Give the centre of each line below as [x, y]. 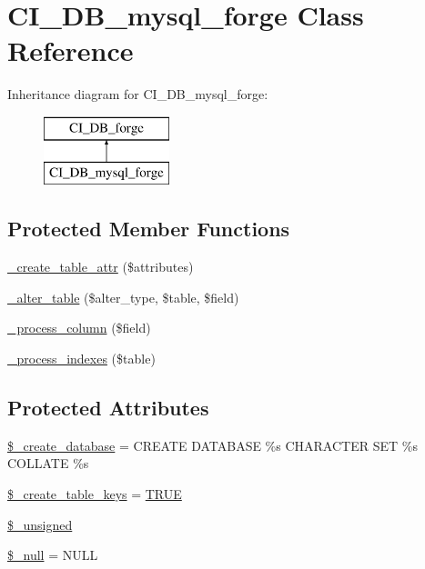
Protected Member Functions [149, 229]
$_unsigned [40, 524]
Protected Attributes [108, 408]
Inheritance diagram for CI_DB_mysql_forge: [138, 94]
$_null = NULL [53, 555]
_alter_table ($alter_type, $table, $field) [123, 297]
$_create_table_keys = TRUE [95, 494]
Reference [71, 50]
